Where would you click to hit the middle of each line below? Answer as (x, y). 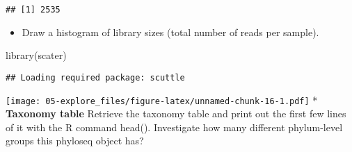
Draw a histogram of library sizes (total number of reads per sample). (170, 32)
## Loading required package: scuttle (95, 77)
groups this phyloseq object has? (75, 141)
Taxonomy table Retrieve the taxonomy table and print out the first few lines (176, 113)
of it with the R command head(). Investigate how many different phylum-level (174, 127)
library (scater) (36, 55)
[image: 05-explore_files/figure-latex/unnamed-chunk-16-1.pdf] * (162, 100)
